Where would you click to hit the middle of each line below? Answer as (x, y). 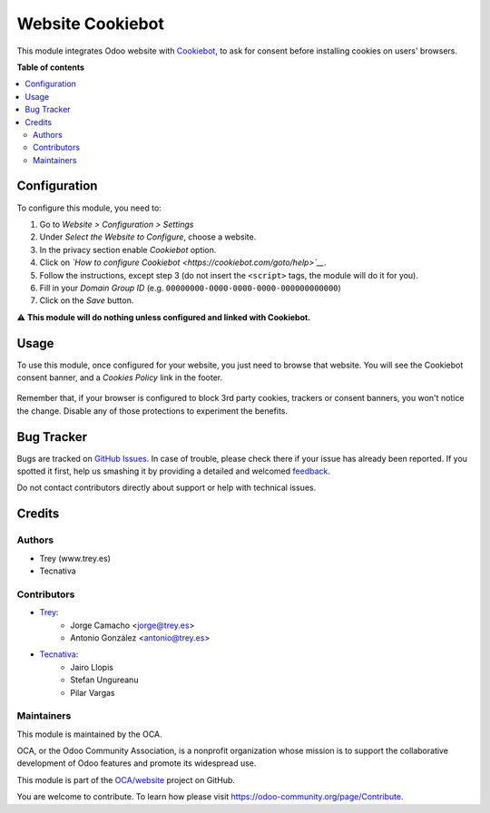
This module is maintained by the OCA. (89, 734)
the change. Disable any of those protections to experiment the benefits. (152, 411)
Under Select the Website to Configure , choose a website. (148, 237)
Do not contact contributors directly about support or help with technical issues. (167, 488)
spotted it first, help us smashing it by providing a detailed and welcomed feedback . (174, 471)
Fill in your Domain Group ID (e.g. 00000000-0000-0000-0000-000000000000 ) (191, 288)
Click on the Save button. (87, 300)
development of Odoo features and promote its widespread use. (137, 763)
